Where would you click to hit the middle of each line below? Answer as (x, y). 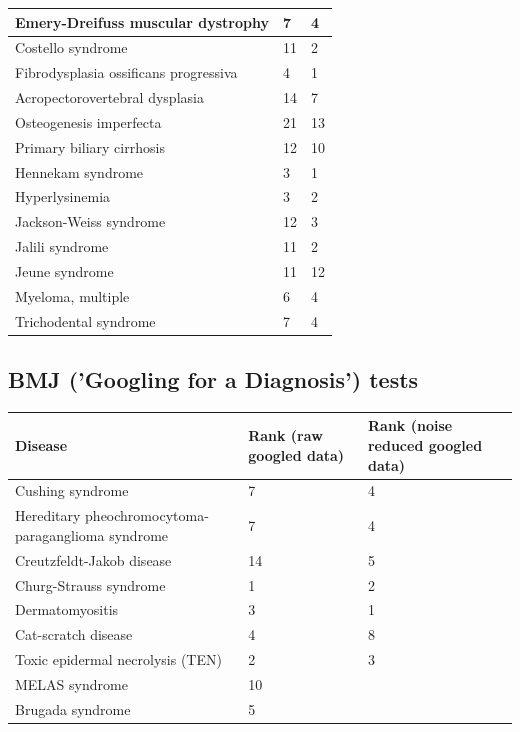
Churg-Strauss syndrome (90, 584)
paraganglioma (60, 534)
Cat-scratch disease (74, 634)
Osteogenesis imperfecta (88, 121)
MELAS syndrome (71, 683)
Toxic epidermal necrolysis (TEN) (118, 659)
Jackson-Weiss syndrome (90, 221)
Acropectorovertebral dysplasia (109, 97)
